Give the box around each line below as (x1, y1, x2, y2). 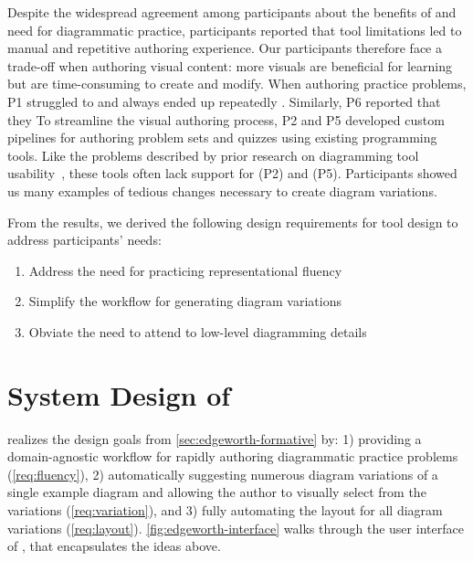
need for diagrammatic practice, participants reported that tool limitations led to (7, 20, 462, 39)
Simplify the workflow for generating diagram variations (28, 291, 342, 311)
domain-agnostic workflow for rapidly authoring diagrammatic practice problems (7, 447, 458, 466)
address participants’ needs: (7, 230, 162, 249)
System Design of (7, 376, 231, 413)
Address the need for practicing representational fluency (28, 260, 342, 280)
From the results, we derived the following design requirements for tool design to (7, 212, 458, 231)
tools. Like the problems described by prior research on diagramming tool (7, 145, 419, 164)
